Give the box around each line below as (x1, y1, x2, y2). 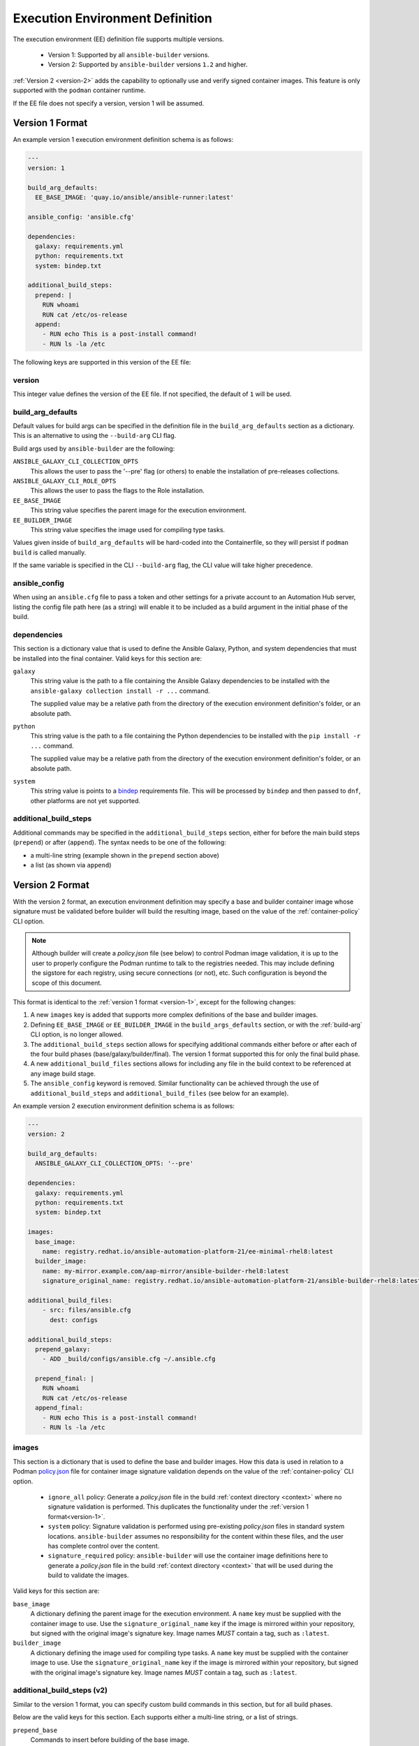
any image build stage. (30, 1069, 96, 1078)
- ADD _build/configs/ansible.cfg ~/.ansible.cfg (42, 1355, 216, 1363)
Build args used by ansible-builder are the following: (13, 444, 175, 453)
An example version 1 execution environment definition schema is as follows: (13, 135, 234, 144)
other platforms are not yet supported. (30, 796, 141, 805)
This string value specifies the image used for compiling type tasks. (30, 525, 226, 534)
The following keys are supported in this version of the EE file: (13, 358, 191, 366)
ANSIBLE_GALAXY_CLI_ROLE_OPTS (13, 477, 117, 485)
